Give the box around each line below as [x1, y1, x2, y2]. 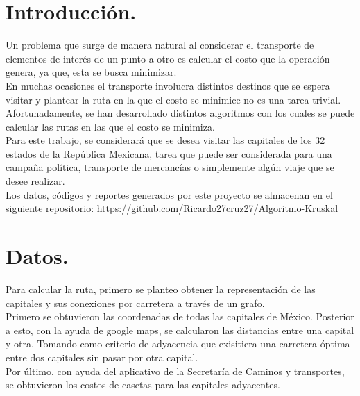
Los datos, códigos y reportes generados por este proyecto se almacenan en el [6, 187, 333, 201]
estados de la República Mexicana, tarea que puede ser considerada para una [6, 146, 332, 160]
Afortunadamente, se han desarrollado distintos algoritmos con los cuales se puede [6, 106, 355, 120]
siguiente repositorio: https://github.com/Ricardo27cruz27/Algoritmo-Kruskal [6, 201, 338, 215]
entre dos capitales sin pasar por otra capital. [6, 349, 198, 364]
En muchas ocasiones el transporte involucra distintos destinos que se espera [6, 78, 330, 92]
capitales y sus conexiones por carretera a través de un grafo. [6, 295, 265, 310]
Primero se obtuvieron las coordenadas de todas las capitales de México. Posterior [6, 309, 354, 324]
